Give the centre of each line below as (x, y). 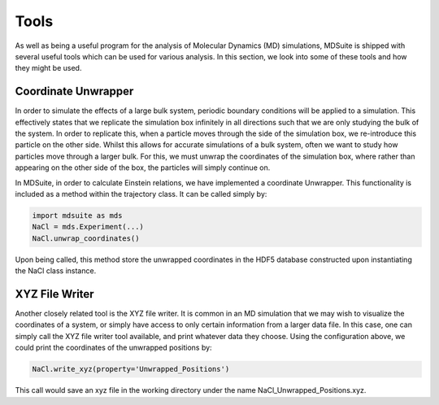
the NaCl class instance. (56, 271)
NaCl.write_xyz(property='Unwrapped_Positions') (131, 369)
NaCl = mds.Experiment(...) (88, 227)
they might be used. (48, 68)
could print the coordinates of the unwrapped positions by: (113, 348)
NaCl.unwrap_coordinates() (86, 238)
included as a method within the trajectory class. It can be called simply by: (141, 194)
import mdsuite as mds (77, 215)
